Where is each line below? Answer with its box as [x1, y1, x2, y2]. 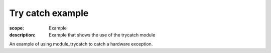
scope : [9, 25, 25, 31]
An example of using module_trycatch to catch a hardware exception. [9, 41, 153, 47]
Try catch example [9, 7, 89, 18]
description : [9, 31, 36, 37]
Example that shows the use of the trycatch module [49, 31, 156, 37]
